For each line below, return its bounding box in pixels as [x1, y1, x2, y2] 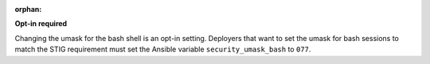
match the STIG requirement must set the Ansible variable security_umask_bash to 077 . [14, 44, 311, 55]
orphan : [14, 5, 42, 13]
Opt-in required [14, 19, 68, 28]
